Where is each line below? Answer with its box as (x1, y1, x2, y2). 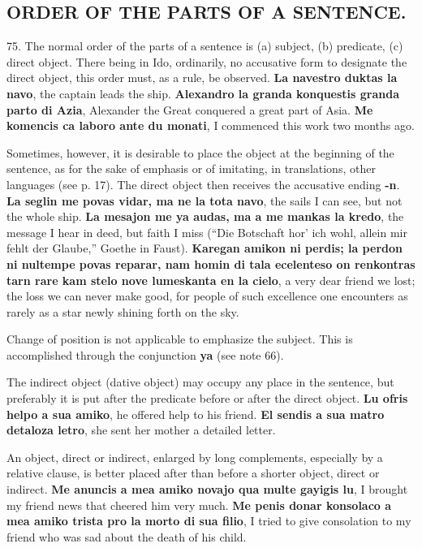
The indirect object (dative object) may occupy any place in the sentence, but (6, 373, 394, 391)
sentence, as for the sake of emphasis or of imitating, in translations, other (6, 160, 376, 177)
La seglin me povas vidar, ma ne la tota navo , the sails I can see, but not (6, 192, 403, 209)
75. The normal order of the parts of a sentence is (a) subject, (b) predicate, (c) (6, 37, 403, 54)
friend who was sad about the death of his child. (6, 528, 247, 545)
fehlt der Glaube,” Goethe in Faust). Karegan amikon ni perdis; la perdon (6, 239, 403, 257)
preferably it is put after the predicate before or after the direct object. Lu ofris (6, 390, 408, 407)
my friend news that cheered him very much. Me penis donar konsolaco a (6, 496, 392, 513)
